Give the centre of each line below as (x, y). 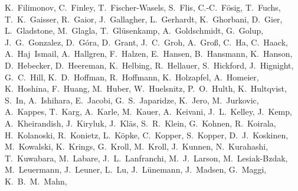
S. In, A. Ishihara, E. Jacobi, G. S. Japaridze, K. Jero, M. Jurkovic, (132, 100)
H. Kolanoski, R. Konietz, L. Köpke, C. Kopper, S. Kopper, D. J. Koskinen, (147, 135)
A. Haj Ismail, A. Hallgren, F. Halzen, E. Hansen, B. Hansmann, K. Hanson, (149, 54)
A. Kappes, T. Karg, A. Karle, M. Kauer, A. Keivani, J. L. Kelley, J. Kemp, (148, 111)
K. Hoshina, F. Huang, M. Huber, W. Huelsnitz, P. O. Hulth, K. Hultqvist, (146, 88)
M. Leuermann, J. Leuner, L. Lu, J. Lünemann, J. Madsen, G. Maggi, (136, 169)
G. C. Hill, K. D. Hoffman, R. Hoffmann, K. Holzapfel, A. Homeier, (132, 77)
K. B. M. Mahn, (36, 181)
